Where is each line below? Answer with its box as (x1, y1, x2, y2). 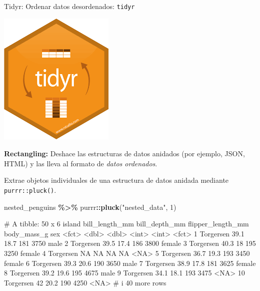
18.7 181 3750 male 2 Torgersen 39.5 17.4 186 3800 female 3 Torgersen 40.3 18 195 (4, 238, 256, 248)
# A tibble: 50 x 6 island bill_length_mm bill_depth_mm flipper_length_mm (4, 218, 249, 229)
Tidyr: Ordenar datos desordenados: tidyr (4, 1, 135, 11)
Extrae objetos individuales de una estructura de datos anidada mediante (4, 175, 229, 185)
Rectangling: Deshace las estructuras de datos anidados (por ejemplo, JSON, (4, 148, 245, 159)
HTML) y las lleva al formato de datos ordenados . (4, 158, 157, 168)
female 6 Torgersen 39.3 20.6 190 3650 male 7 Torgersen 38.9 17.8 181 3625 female (4, 257, 256, 268)
